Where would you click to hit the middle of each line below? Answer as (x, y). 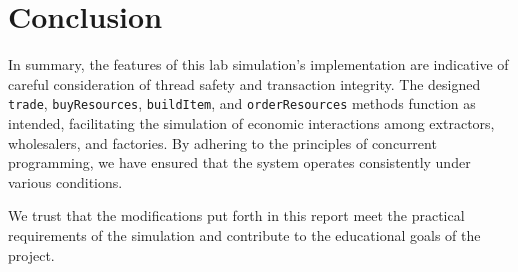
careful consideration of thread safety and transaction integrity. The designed (244, 83)
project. (31, 254)
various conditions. (65, 181)
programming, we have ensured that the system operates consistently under (239, 162)
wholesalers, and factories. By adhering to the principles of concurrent (222, 142)
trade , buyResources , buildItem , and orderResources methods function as (242, 103)
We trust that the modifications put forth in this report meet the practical (236, 215)
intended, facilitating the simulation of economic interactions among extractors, (251, 122)
